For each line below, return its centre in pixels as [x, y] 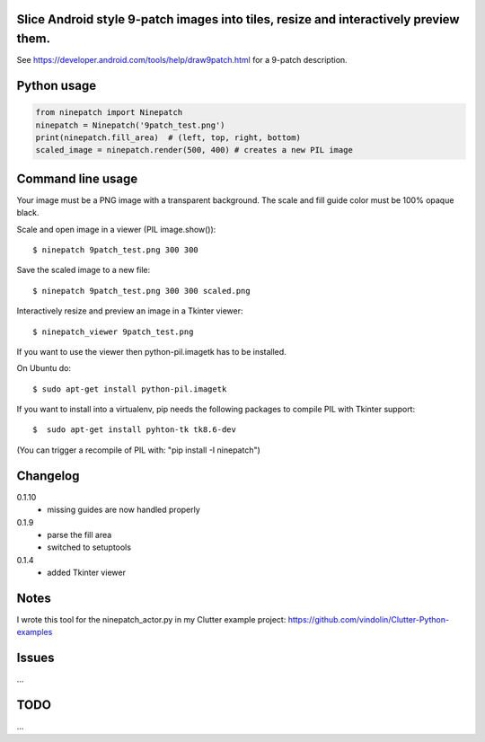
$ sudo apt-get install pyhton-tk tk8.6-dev [135, 430]
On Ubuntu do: [44, 368]
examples [35, 632]
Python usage [57, 85]
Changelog [48, 476]
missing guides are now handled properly [124, 510]
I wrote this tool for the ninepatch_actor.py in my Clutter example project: [151, 620]
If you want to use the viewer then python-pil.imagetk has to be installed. [151, 351]
